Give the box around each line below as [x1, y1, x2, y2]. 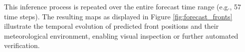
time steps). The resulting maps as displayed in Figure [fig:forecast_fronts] [4, 11, 233, 21]
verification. [4, 40, 40, 51]
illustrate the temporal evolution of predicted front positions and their [4, 21, 219, 31]
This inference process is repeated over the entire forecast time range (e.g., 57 [4, 1, 242, 11]
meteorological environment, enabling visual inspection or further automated [4, 30, 239, 41]
